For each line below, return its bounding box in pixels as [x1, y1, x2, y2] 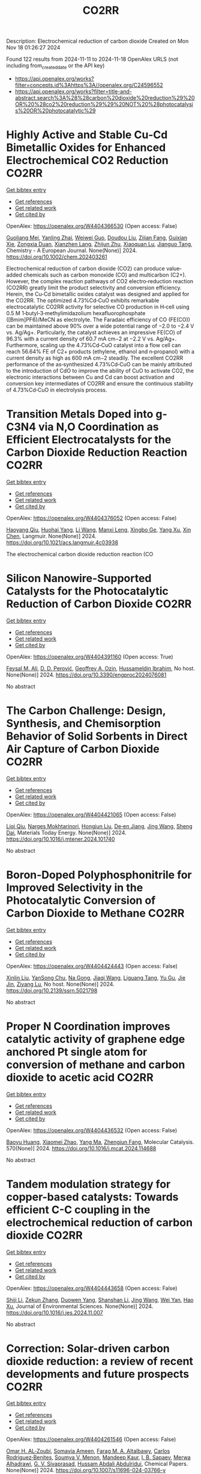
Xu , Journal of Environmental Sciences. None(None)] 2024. [6, 1303, 154, 1310]
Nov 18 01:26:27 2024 [6, 44, 61, 51]
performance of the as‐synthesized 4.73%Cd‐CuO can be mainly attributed [6, 360, 192, 367]
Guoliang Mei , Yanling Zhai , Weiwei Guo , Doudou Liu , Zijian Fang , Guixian [6, 234, 188, 241]
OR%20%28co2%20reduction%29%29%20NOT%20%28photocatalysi [14, 100, 193, 108]
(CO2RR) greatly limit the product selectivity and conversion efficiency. [6, 284, 182, 291]
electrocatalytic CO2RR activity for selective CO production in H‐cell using [6, 303, 190, 310]
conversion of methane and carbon [6, 1058, 185, 1071]
